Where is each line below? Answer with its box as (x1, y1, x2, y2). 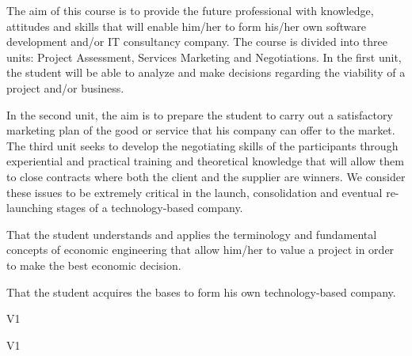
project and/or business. (6, 79, 124, 96)
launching (6, 199, 53, 216)
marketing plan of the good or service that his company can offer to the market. (6, 122, 395, 138)
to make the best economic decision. (6, 256, 181, 273)
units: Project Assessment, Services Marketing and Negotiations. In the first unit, (6, 48, 402, 65)
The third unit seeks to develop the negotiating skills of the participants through (6, 137, 399, 153)
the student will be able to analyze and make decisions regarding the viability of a (6, 64, 406, 81)
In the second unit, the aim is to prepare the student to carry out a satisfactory (6, 106, 393, 123)
